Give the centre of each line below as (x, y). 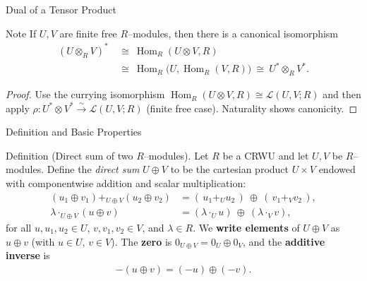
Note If (21, 33)
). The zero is (142, 241)
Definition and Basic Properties (74, 132)
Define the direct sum (93, 169)
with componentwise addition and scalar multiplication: (126, 183)
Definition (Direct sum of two (70, 155)
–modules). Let (176, 155)
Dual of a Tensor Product (61, 9)
